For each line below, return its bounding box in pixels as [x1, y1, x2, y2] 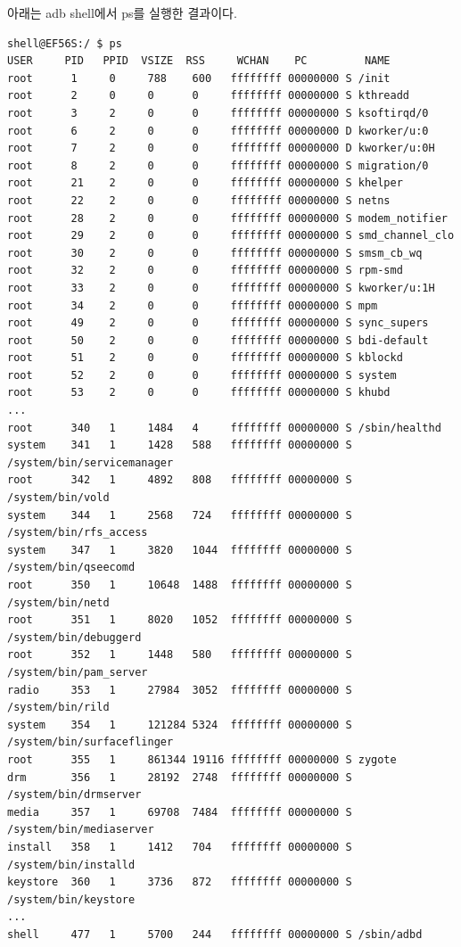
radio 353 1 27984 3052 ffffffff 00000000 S [7, 683, 352, 696]
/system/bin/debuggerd [7, 630, 142, 644]
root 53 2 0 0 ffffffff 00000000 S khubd [7, 386, 391, 399]
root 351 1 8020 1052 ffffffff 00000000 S [7, 613, 352, 627]
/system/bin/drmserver [7, 788, 142, 802]
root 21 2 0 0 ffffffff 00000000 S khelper [7, 177, 403, 190]
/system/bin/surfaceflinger [7, 736, 174, 749]
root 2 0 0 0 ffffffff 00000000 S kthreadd [7, 89, 410, 103]
